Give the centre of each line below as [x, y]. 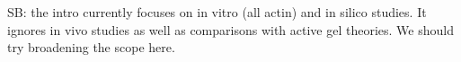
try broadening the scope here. [91, 47]
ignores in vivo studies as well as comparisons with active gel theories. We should [230, 29]
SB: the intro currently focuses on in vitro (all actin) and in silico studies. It [217, 12]
